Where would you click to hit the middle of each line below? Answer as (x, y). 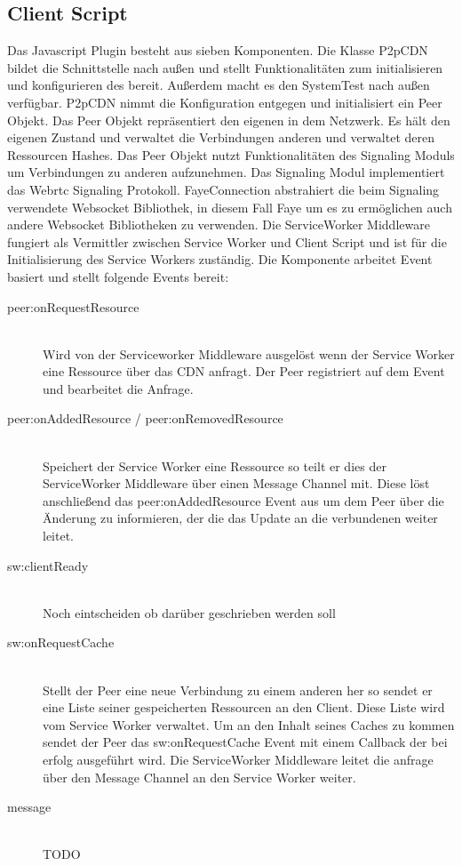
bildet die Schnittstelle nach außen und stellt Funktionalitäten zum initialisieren (225, 67)
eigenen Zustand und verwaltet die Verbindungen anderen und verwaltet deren (221, 137)
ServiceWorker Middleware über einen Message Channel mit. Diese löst (236, 483)
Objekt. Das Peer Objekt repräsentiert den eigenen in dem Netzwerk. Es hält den (229, 120)
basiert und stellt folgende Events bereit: (118, 276)
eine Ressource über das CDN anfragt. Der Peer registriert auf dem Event (244, 371)
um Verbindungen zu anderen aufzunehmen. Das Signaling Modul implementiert (226, 172)
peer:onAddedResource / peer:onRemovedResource (145, 418)
